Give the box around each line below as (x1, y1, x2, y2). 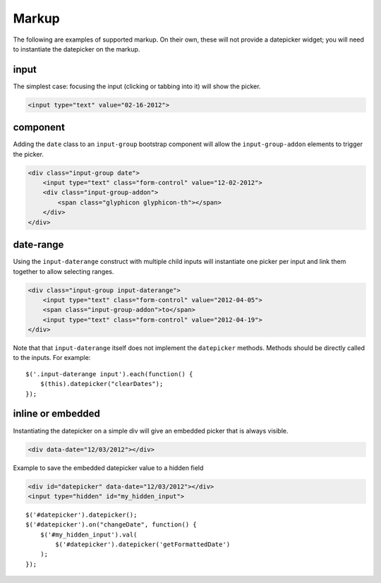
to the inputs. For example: (13, 354, 91, 362)
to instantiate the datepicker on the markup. (13, 44, 140, 53)
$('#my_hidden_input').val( (40, 530, 138, 539)
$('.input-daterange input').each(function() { (25, 370, 193, 378)
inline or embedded (13, 408, 100, 420)
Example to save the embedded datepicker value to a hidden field (13, 463, 204, 472)
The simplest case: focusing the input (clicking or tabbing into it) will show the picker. (13, 82, 261, 90)
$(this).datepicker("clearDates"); (40, 380, 164, 388)
